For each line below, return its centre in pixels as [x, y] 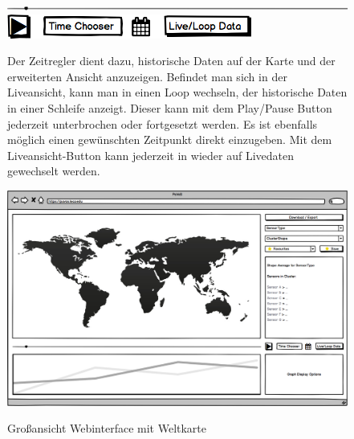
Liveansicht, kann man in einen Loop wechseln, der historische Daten [177, 92]
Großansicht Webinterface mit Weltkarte [107, 428]
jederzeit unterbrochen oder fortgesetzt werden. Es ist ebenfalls [163, 123]
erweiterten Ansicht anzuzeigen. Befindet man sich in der [147, 76]
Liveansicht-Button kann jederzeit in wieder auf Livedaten [151, 155]
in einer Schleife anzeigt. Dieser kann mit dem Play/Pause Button [170, 107]
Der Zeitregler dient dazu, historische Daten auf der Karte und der [171, 61]
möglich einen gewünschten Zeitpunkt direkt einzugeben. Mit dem [170, 139]
